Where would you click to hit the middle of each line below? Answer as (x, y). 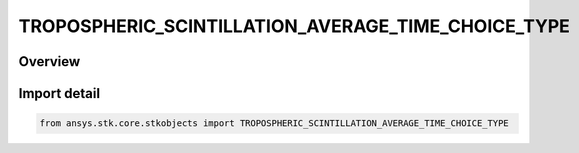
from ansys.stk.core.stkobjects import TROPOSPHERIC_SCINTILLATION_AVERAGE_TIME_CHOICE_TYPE (274, 123)
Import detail (59, 93)
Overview (49, 61)
